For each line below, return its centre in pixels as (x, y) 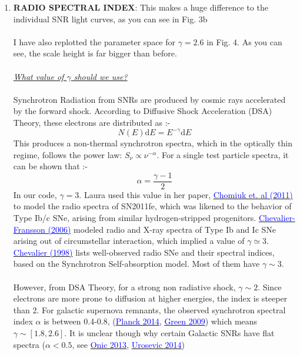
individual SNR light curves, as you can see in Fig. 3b (110, 19)
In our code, (35, 194)
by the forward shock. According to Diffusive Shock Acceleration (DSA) (143, 111)
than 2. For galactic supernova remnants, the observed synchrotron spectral (149, 309)
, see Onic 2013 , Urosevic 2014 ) (129, 344)
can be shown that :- (50, 166)
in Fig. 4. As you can (244, 41)
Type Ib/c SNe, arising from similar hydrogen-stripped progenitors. (135, 218)
